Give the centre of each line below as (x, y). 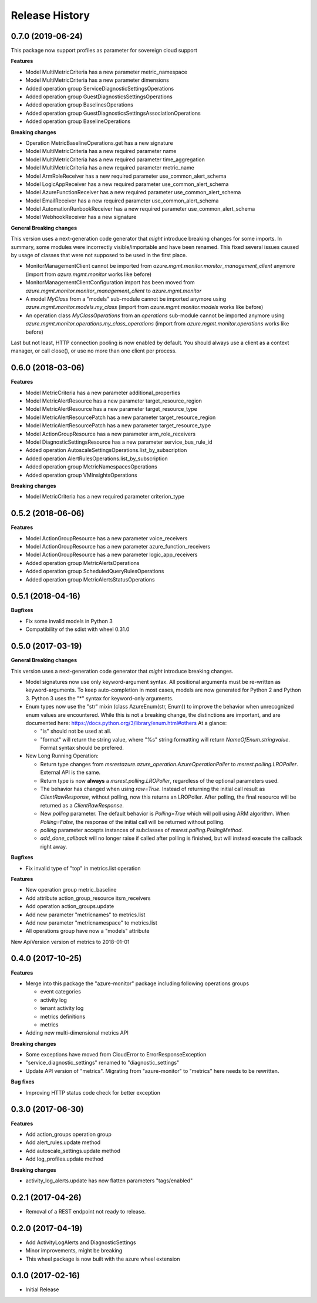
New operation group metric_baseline (71, 890)
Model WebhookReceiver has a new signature (81, 217)
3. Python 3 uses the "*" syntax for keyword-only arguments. (100, 698)
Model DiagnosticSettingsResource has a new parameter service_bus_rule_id (119, 442)
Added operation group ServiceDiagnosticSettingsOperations (100, 88)
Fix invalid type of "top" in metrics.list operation (83, 868)
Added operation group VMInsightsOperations (81, 475)
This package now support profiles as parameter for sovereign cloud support (104, 51)
